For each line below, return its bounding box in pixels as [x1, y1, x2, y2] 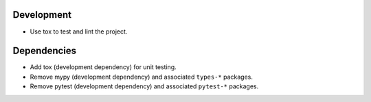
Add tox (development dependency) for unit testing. [30, 63, 177, 71]
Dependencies [12, 45, 77, 57]
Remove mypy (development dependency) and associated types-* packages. [30, 73, 254, 81]
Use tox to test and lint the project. [30, 27, 128, 36]
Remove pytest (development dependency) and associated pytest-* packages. [30, 82, 259, 90]
